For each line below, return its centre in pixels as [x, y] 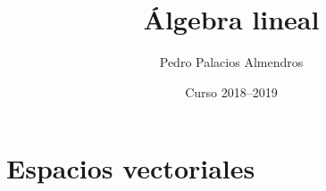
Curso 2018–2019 [231, 91]
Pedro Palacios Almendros [231, 62]
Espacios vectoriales [131, 168]
